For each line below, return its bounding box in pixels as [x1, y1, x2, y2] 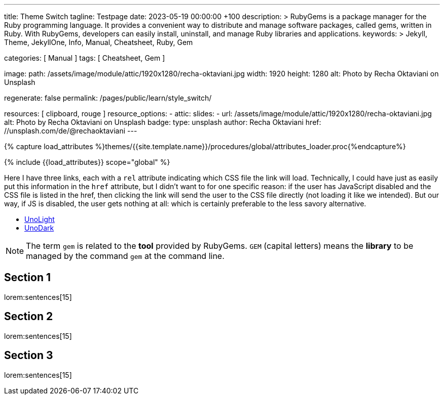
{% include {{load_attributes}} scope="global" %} [4, 158, 170, 166]
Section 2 [4, 310, 53, 323]
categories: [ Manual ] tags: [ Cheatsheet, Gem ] [4, 54, 165, 62]
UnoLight [24, 215, 55, 224]
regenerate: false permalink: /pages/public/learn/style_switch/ [4, 94, 212, 102]
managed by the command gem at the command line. [26, 251, 225, 261]
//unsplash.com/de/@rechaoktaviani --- [4, 126, 137, 135]
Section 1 [4, 271, 51, 284]
